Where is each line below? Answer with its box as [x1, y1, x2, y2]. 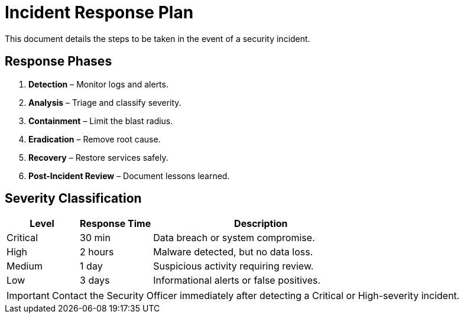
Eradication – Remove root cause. [28, 134, 161, 144]
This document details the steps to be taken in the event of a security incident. [5, 33, 310, 44]
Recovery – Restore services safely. [28, 152, 168, 163]
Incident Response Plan [5, 2, 194, 22]
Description [234, 218, 288, 230]
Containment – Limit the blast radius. [28, 115, 173, 126]
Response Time [80, 218, 151, 230]
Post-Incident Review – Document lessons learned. [28, 170, 230, 181]
